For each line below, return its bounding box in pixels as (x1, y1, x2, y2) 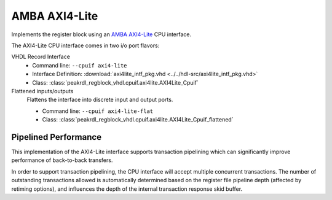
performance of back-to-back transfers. (11, 156, 113, 164)
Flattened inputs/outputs (11, 87, 74, 94)
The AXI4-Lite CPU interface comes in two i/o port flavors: (11, 42, 160, 49)
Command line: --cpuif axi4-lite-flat (42, 107, 154, 115)
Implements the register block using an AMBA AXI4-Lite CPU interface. (11, 31, 192, 38)
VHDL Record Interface (11, 53, 71, 61)
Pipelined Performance (11, 132, 101, 142)
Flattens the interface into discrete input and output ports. (26, 96, 173, 104)
